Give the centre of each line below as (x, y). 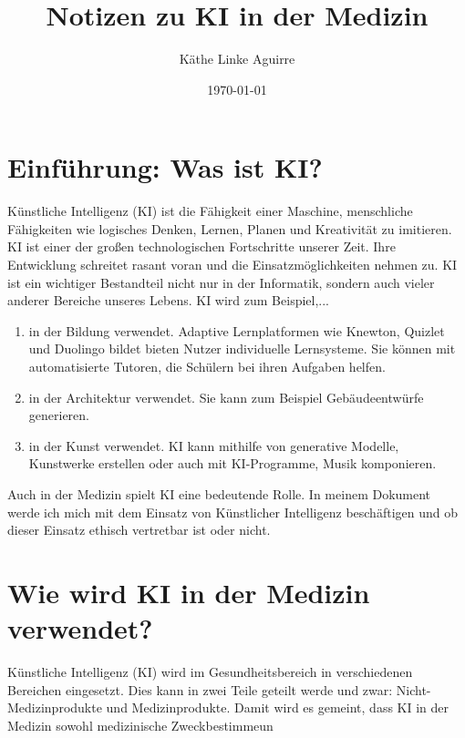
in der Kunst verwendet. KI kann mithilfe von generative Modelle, (214, 445)
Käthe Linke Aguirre (237, 59)
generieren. (59, 415)
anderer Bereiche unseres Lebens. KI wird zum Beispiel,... (168, 300)
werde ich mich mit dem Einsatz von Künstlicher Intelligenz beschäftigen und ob (232, 512)
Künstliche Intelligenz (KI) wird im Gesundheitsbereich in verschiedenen (210, 672)
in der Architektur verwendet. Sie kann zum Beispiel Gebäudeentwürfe (226, 397)
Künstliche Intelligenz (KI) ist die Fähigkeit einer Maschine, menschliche (210, 211)
